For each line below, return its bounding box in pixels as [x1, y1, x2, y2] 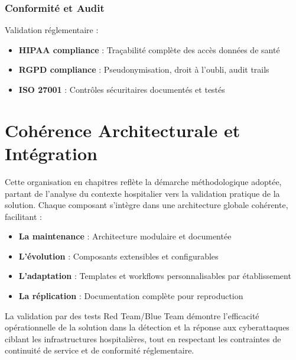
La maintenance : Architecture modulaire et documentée [18, 230, 232, 242]
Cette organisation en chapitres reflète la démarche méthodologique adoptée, [5, 175, 282, 187]
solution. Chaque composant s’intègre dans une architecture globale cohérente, [5, 199, 288, 211]
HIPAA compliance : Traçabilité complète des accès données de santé [18, 43, 280, 56]
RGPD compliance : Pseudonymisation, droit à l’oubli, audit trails [18, 63, 269, 76]
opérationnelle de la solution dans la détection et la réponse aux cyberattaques [5, 321, 290, 333]
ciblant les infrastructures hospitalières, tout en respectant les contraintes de [5, 332, 281, 345]
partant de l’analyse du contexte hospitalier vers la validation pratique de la [5, 187, 280, 199]
